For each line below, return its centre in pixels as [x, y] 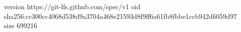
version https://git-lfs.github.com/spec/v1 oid [72, 6]
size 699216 [21, 25]
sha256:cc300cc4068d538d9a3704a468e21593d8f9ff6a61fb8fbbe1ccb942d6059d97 [120, 16]
